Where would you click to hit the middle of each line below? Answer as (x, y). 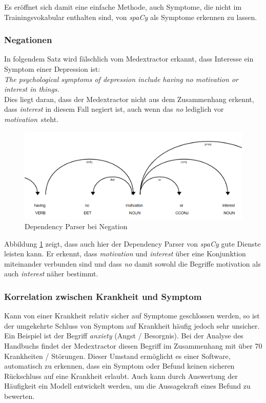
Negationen (28, 40)
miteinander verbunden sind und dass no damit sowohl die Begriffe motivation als (132, 263)
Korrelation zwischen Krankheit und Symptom (103, 296)
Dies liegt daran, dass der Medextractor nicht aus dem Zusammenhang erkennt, (129, 99)
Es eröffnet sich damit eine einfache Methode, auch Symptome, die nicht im (123, 7)
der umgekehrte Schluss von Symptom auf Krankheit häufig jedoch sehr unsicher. (132, 325)
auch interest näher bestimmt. (51, 274)
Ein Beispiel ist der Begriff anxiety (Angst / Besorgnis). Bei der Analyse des (124, 336)
